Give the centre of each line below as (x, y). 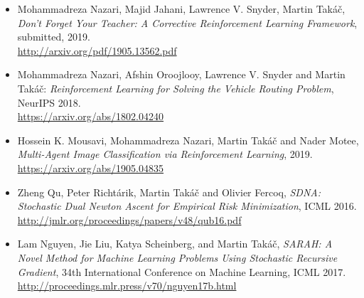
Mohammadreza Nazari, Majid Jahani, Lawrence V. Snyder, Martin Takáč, (181, 9)
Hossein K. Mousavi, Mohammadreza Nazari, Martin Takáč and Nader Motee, (188, 140)
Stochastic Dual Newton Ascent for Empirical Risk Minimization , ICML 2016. (187, 206)
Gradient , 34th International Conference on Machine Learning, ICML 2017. (182, 271)
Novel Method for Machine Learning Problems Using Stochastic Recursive (177, 257)
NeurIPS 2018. (49, 102)
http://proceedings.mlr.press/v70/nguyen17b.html (127, 286)
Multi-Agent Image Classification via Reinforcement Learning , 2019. (165, 154)
